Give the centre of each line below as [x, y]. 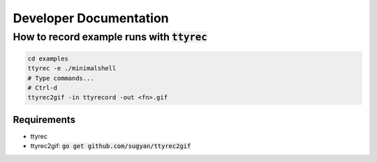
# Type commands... [61, 78]
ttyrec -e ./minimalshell [72, 68]
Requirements [44, 119]
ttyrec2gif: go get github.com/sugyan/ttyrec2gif [111, 146]
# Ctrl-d [43, 88]
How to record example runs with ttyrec [110, 37]
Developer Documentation [91, 18]
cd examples [48, 58]
